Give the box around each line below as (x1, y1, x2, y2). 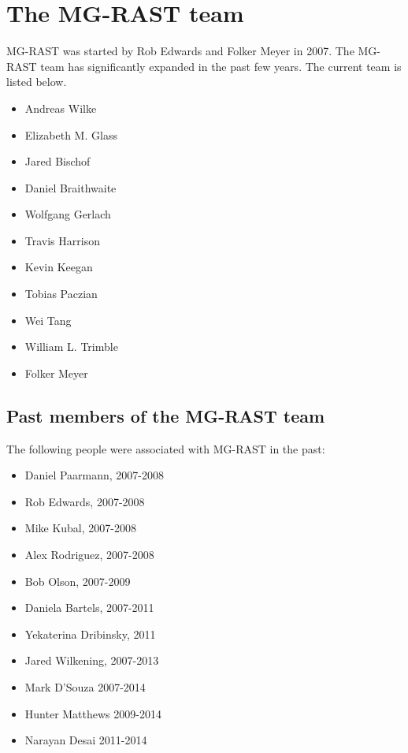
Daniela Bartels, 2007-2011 (24, 599, 154, 616)
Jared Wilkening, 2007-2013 (24, 652, 159, 669)
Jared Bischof (24, 153, 91, 170)
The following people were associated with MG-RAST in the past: (6, 440, 325, 457)
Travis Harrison (24, 232, 100, 248)
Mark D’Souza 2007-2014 (24, 678, 146, 695)
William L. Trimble (24, 338, 118, 355)
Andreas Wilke (24, 99, 97, 116)
